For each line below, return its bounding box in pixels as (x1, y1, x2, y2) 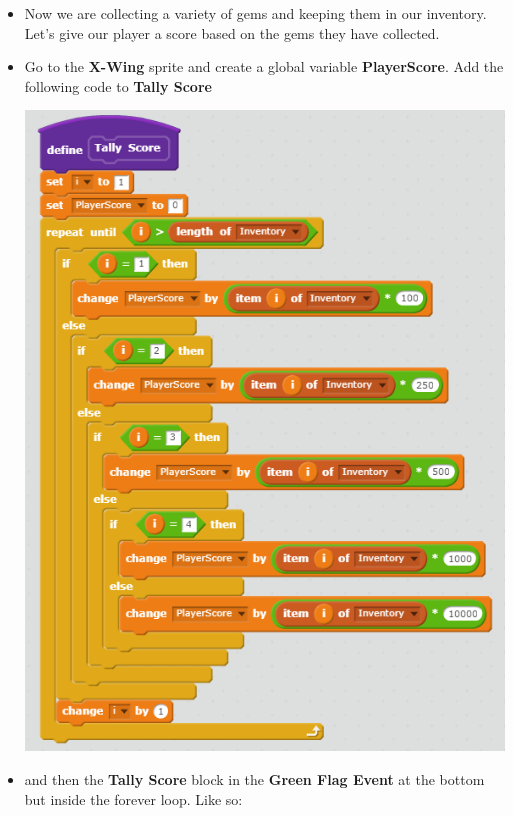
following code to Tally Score (24, 75, 212, 96)
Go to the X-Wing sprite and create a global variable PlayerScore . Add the (24, 56, 504, 77)
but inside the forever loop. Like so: (24, 788, 243, 809)
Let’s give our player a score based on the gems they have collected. (24, 22, 440, 43)
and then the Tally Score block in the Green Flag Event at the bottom (24, 769, 485, 790)
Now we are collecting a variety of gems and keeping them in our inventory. (24, 3, 487, 23)
